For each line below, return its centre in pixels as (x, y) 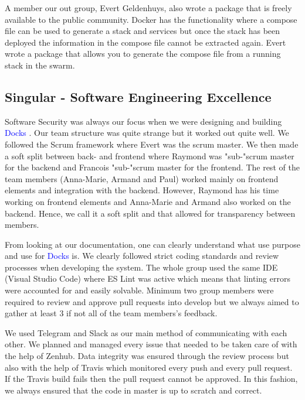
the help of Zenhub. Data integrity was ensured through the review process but (147, 356)
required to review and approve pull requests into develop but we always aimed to (152, 301)
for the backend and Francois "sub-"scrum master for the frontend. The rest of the (152, 167)
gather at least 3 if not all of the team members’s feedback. (111, 313)
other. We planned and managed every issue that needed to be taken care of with (151, 344)
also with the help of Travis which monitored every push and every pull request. (149, 367)
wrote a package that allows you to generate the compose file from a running (143, 54)
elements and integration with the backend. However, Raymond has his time (142, 190)
